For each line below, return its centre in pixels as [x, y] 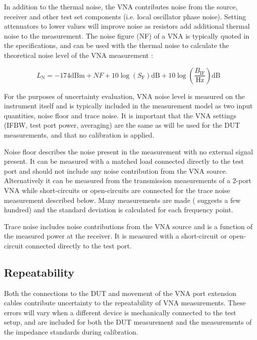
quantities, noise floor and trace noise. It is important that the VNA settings [120, 115]
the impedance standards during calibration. [71, 332]
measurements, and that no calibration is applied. [79, 134]
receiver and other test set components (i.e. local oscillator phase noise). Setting [125, 16]
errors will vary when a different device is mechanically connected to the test [120, 312]
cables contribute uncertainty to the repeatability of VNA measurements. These [125, 303]
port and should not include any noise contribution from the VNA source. [116, 170]
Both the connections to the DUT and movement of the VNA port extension [120, 293]
